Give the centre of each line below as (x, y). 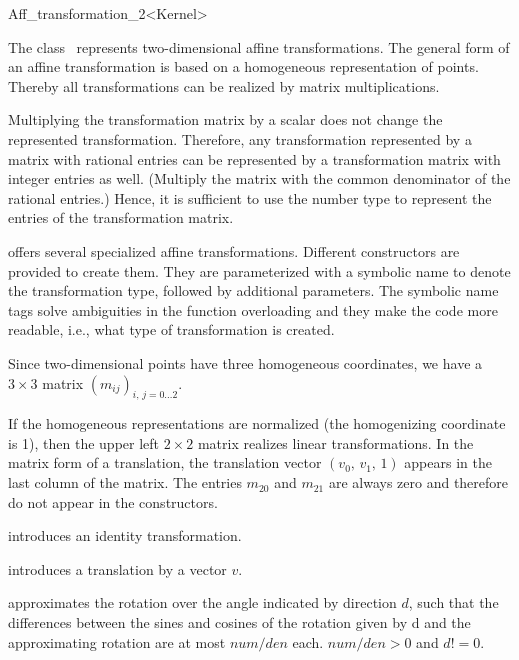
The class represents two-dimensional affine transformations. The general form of (259, 46)
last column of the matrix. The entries (125, 482)
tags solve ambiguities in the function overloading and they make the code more (253, 309)
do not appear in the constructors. (113, 501)
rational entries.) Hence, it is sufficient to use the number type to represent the (250, 197)
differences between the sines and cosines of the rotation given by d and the (239, 622)
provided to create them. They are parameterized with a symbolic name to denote (259, 270)
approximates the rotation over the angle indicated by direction (202, 602)
